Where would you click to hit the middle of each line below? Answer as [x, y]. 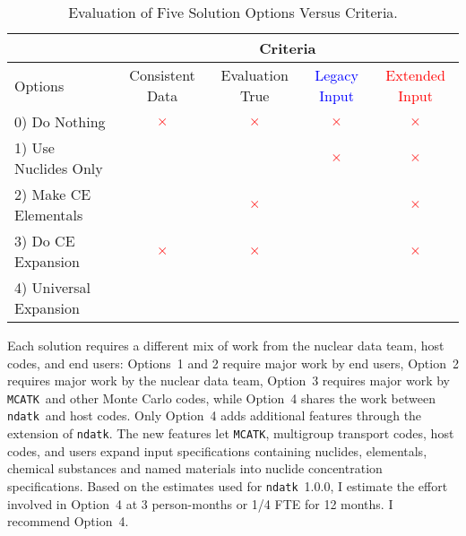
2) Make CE [53, 194]
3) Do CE [45, 241]
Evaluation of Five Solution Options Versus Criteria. [233, 12]
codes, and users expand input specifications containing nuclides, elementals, [217, 450]
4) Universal [53, 287]
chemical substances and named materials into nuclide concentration [195, 468]
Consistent [162, 75]
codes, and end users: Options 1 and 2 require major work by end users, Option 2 [233, 363]
